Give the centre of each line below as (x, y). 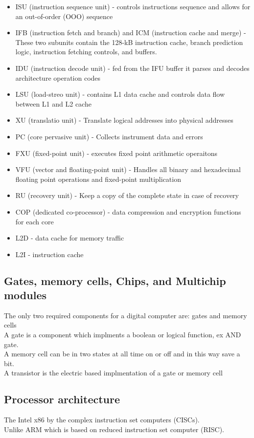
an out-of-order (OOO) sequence (64, 16)
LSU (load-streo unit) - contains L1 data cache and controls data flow (120, 94)
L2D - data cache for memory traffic (70, 238)
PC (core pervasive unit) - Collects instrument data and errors (109, 136)
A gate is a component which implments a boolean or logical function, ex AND (123, 335)
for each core (35, 221)
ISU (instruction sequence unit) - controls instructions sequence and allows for (133, 6)
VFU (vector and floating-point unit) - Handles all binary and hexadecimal (128, 169)
